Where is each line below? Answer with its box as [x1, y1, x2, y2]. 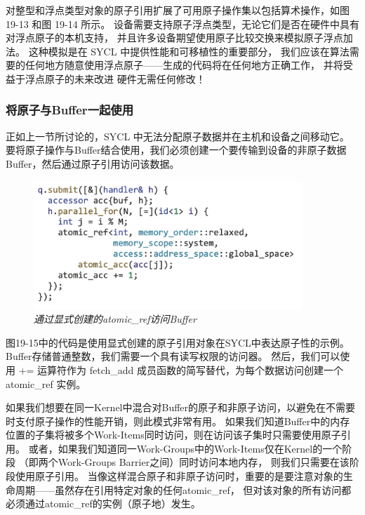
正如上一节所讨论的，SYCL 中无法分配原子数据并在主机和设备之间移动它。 [6, 128, 350, 143]
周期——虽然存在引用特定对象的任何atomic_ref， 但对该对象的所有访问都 [15, 482, 352, 497]
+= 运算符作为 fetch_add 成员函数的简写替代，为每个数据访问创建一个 [18, 362, 344, 377]
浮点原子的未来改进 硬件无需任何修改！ [25, 71, 206, 86]
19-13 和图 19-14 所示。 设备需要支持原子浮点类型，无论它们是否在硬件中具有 [6, 16, 359, 31]
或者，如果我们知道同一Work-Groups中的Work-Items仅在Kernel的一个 [28, 441, 343, 455]
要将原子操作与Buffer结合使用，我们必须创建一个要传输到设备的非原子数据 [6, 142, 347, 157]
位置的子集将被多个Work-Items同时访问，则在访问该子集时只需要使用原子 [6, 427, 341, 442]
